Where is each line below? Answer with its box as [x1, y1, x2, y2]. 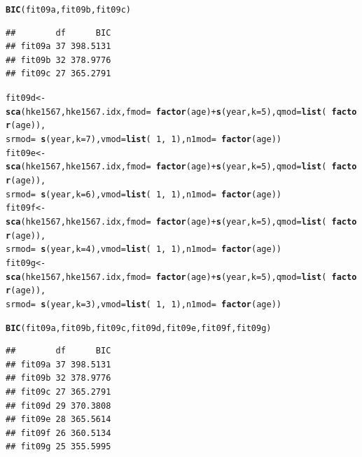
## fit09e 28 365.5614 [6, 414, 111, 425]
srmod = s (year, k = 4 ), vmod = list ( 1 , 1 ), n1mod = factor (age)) [6, 244, 281, 255]
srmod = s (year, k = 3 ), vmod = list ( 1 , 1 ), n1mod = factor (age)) [6, 299, 281, 309]
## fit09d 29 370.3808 [6, 400, 111, 411]
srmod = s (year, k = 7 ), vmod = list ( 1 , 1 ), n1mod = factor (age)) [6, 134, 281, 144]
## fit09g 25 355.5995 [6, 442, 111, 452]
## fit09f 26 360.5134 [6, 428, 111, 438]
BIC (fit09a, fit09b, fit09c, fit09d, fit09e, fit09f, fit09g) [6, 323, 272, 333]
